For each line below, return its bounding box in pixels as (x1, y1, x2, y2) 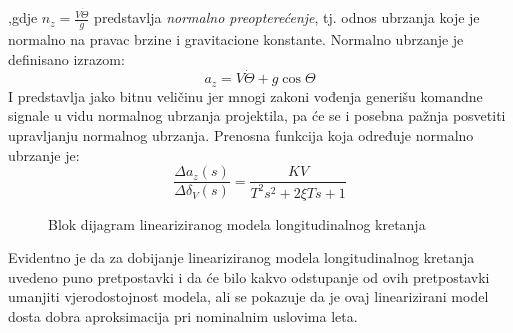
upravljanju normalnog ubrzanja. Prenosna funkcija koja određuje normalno (8, 124, 474, 145)
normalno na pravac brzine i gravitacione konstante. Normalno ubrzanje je (8, 28, 464, 49)
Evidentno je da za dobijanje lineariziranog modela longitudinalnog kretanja (8, 247, 475, 268)
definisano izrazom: (8, 48, 125, 69)
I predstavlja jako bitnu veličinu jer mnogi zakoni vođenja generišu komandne (8, 85, 483, 106)
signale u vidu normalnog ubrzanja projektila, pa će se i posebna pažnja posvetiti (8, 105, 506, 126)
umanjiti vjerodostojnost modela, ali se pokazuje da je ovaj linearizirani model (8, 286, 489, 307)
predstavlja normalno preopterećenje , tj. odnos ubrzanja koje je (94, 7, 480, 28)
